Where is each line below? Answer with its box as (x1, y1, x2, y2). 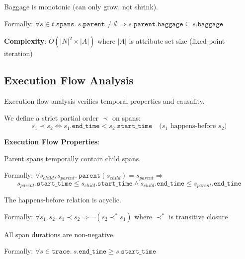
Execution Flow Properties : (4, 136, 100, 147)
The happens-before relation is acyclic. (4, 194, 121, 205)
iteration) (4, 48, 33, 59)
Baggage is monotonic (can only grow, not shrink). (4, 1, 158, 11)
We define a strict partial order (4, 112, 99, 123)
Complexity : (4, 36, 47, 46)
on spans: (112, 112, 141, 123)
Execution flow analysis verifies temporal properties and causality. (4, 95, 205, 106)
